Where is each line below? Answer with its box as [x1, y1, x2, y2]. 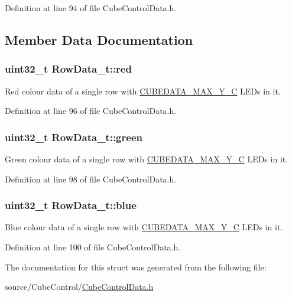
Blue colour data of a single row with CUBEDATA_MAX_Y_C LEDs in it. [5, 221, 283, 233]
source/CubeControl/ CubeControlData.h [5, 280, 154, 293]
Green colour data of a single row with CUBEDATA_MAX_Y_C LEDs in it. [5, 153, 288, 165]
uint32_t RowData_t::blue [5, 198, 137, 213]
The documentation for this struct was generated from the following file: [5, 260, 267, 273]
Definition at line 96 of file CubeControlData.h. [5, 105, 177, 117]
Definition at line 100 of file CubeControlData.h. [5, 241, 181, 253]
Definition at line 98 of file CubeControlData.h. [5, 172, 177, 185]
